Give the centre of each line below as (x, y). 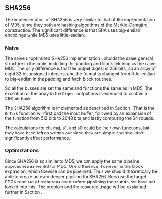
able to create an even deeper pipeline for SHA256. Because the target (76, 177)
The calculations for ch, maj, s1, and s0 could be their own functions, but (77, 128)
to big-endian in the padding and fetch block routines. (59, 79)
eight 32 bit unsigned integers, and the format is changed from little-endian (80, 74)
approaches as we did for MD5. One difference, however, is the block (74, 166)
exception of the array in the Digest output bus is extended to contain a (76, 94)
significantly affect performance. (38, 138)
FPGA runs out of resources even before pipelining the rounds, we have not (80, 182)
